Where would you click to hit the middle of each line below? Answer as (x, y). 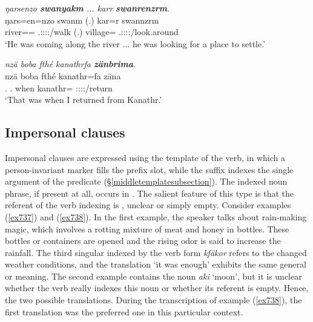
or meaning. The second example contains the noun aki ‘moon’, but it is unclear (153, 276)
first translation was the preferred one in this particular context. (124, 311)
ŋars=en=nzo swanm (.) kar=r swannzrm (82, 20)
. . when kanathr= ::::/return (59, 87)
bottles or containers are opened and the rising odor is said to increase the (143, 241)
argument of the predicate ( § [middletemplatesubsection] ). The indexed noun (146, 181)
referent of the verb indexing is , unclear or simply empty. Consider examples (148, 205)
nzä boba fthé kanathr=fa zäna (63, 75)
